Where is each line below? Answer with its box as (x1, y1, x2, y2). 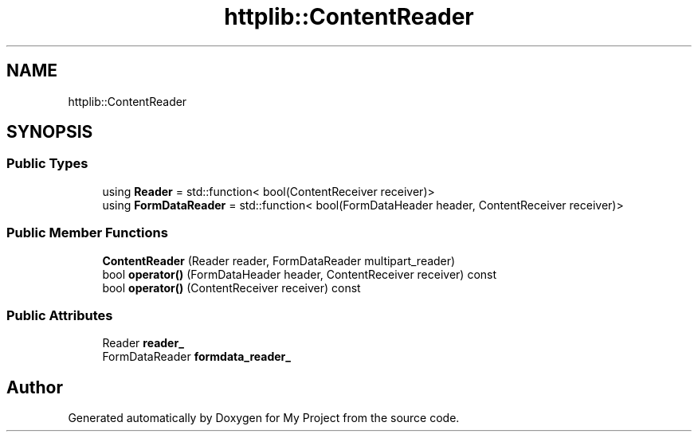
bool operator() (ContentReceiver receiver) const (102, 280, 361, 295)
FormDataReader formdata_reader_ (102, 350, 291, 364)
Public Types (6, 155, 88, 172)
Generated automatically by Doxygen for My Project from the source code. (68, 411, 460, 425)
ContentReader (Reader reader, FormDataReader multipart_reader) (102, 253, 456, 268)
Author (6, 377, 63, 397)
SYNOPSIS (6, 122, 93, 143)
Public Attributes (6, 307, 113, 323)
